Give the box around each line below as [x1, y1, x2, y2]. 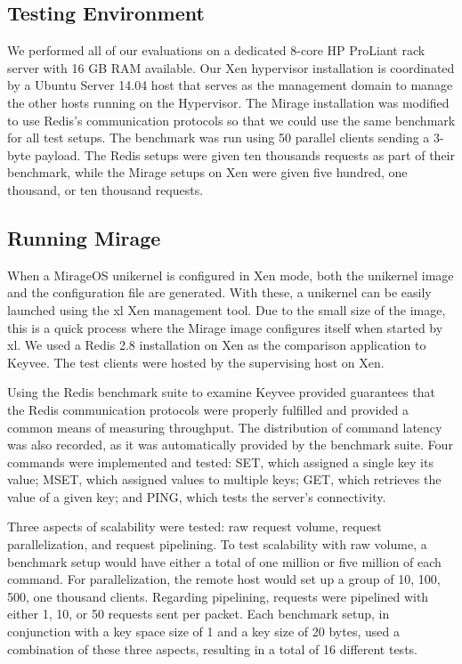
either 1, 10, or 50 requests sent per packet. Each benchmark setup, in [7, 604, 390, 623]
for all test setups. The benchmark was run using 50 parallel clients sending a [7, 128, 430, 147]
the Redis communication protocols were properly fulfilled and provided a [7, 400, 409, 418]
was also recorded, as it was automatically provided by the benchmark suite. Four [7, 435, 453, 454]
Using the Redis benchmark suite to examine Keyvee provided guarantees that [7, 383, 435, 401]
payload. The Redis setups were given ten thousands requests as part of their [35, 145, 455, 164]
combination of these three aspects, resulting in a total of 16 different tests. [7, 639, 417, 658]
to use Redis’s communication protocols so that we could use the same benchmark [7, 110, 456, 129]
